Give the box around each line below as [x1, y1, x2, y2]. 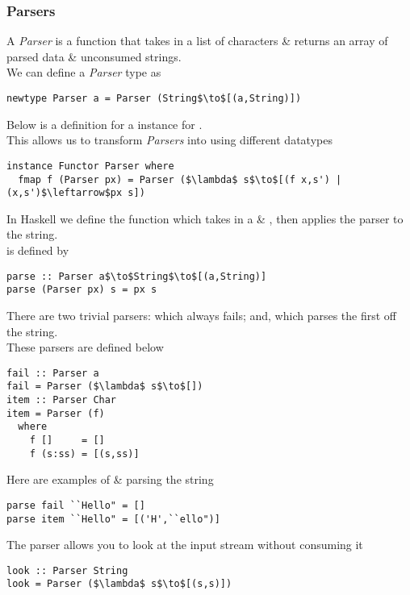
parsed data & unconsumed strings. [6, 48, 182, 64]
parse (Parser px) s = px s [6, 284, 157, 296]
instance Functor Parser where [6, 160, 174, 172]
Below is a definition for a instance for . [6, 115, 203, 132]
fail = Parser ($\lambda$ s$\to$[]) [6, 381, 203, 393]
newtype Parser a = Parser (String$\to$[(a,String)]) [6, 93, 302, 104]
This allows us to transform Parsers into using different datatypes [6, 131, 333, 148]
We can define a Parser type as [6, 64, 161, 81]
